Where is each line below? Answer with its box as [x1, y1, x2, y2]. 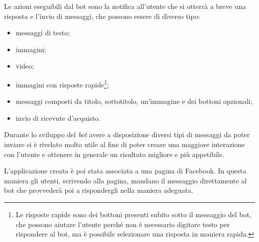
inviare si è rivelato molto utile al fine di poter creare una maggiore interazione [4, 139, 245, 149]
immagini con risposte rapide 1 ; [15, 78, 109, 89]
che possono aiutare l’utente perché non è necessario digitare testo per [15, 219, 230, 229]
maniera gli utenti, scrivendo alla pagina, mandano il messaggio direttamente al [4, 175, 247, 185]
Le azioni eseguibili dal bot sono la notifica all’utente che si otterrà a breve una [4, 1, 246, 11]
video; [15, 61, 34, 71]
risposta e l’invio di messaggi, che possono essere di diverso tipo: [4, 10, 200, 21]
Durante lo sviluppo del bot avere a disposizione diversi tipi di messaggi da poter [4, 129, 250, 140]
